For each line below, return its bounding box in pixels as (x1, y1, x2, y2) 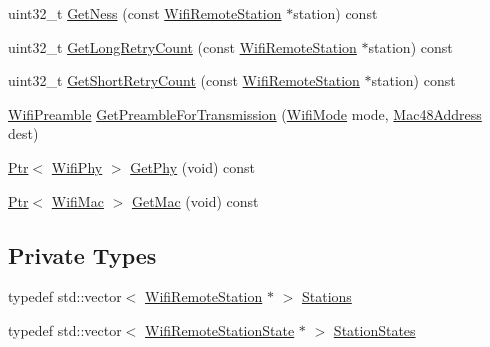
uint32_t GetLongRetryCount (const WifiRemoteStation (8, 36, 357, 57)
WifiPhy (51, 156, 103, 177)
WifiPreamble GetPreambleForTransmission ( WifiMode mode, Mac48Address (8, 103, 482, 124)
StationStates (333, 319, 416, 340)
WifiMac (51, 190, 104, 211)
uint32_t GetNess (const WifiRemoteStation (8, 3, 282, 23)
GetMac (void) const (131, 190, 259, 211)
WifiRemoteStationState (145, 319, 295, 340)
